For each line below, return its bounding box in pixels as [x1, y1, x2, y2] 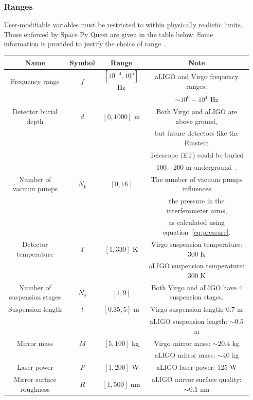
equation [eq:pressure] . [163, 227, 231, 237]
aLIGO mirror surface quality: [152, 374, 242, 384]
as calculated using [168, 217, 225, 227]
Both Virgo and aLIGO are [156, 106, 237, 117]
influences [182, 183, 211, 194]
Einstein [184, 138, 209, 148]
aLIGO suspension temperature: [149, 260, 245, 271]
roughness [20, 383, 50, 394]
